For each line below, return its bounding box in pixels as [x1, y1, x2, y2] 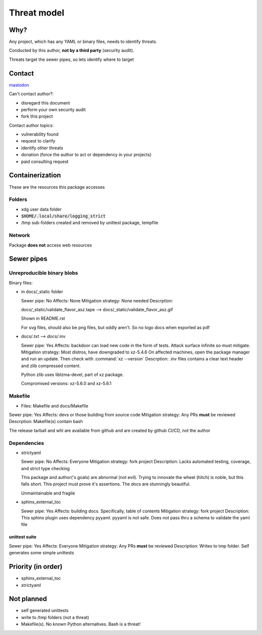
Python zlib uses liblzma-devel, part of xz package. [21, 372, 124, 378]
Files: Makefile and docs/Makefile [21, 403, 88, 408]
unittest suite [9, 534, 36, 540]
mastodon [9, 82, 29, 88]
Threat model [9, 7, 65, 18]
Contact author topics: [9, 122, 54, 128]
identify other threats [21, 145, 63, 151]
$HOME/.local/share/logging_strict [21, 213, 106, 219]
